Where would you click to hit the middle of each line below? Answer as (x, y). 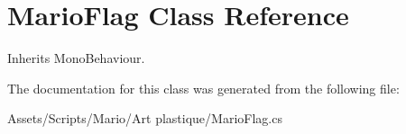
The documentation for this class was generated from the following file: (203, 88)
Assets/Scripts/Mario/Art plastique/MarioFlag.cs (145, 118)
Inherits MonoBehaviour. (76, 58)
